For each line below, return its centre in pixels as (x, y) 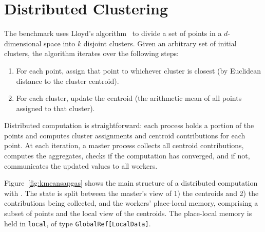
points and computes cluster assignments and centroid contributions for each (125, 135)
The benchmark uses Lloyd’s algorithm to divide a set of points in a (113, 33)
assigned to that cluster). (55, 108)
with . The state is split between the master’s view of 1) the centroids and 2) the (131, 193)
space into (60, 43)
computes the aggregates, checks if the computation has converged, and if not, (127, 156)
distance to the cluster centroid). (68, 81)
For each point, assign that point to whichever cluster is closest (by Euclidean (138, 70)
